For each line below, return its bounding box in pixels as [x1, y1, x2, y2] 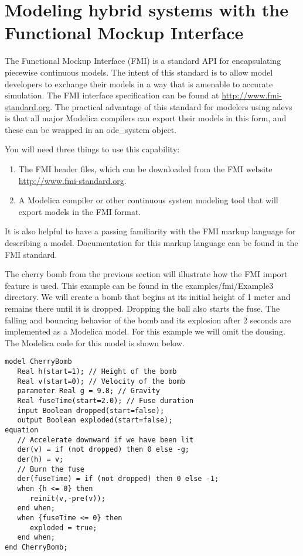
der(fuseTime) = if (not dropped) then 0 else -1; [17, 475, 219, 483]
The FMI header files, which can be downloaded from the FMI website [18, 163, 273, 175]
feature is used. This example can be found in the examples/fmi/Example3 [5, 279, 274, 291]
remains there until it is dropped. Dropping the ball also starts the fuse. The [5, 302, 280, 314]
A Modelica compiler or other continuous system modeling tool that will [18, 194, 278, 206]
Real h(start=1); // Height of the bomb [17, 367, 177, 376]
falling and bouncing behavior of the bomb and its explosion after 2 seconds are [5, 313, 291, 326]
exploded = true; [29, 523, 97, 532]
